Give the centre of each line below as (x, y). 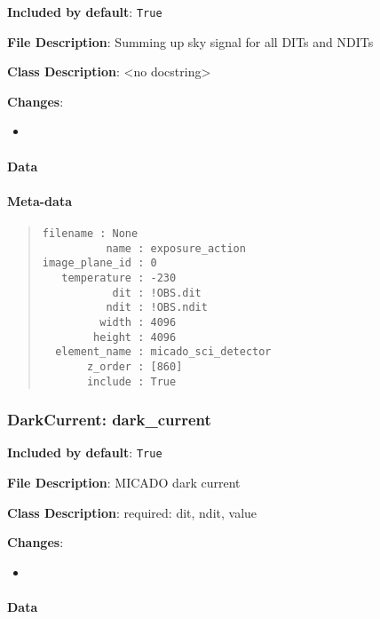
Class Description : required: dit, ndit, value (132, 512)
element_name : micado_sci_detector (163, 352)
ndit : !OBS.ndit (157, 308)
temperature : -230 (119, 278)
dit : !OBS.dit (157, 293)
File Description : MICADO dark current (124, 483)
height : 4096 (135, 337)
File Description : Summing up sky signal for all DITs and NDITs (190, 41)
